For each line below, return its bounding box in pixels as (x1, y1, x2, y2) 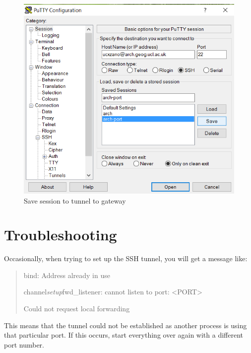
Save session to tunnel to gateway (24, 195, 126, 206)
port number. (4, 339, 44, 350)
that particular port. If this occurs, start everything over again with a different (4, 330, 244, 340)
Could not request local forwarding (23, 303, 130, 314)
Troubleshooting (4, 224, 117, 245)
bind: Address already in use (23, 270, 110, 280)
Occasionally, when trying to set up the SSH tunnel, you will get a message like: (4, 253, 248, 264)
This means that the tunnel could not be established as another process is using (4, 320, 247, 330)
